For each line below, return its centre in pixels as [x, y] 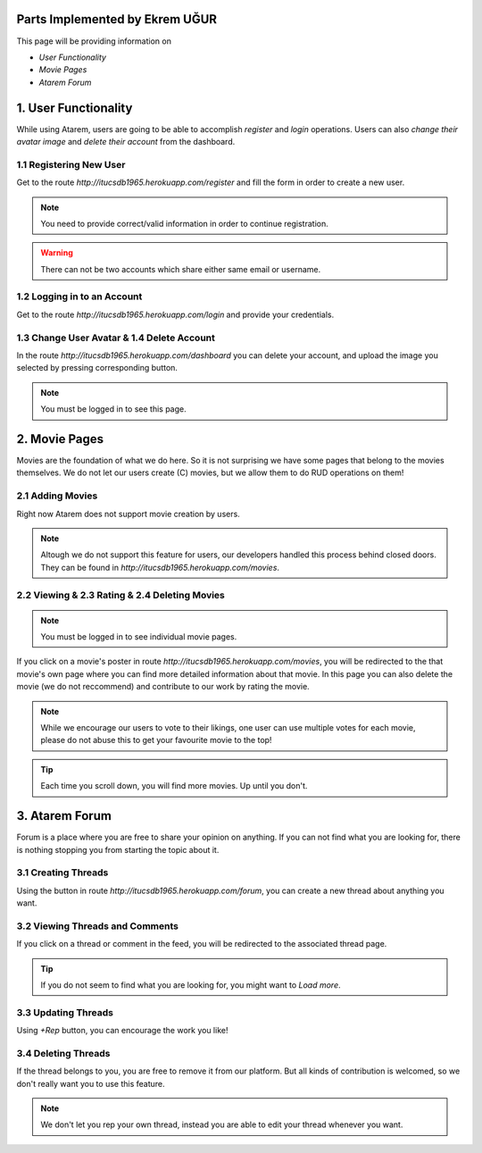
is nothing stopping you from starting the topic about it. [118, 849]
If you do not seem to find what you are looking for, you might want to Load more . [191, 985]
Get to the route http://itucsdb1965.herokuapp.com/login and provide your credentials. [175, 314]
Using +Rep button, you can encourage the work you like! [122, 1031]
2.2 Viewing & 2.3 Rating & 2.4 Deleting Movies [120, 595]
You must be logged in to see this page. [113, 409]
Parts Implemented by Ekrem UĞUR [117, 19]
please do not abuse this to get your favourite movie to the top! [156, 740]
